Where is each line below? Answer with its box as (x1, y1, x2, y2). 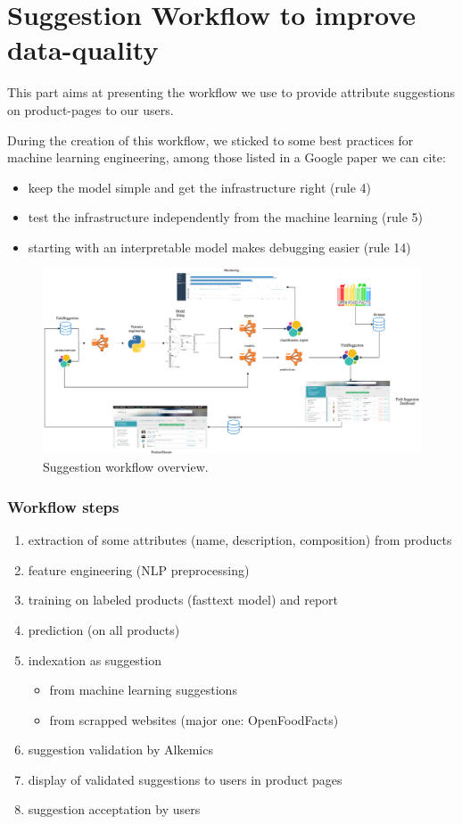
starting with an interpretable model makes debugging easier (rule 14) (28, 237, 411, 256)
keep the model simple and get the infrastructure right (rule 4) (28, 177, 371, 196)
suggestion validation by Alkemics (28, 740, 213, 759)
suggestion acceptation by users (28, 800, 201, 819)
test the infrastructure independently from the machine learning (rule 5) (28, 208, 423, 227)
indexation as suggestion (28, 650, 161, 669)
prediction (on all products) (28, 620, 180, 639)
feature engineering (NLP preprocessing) (28, 560, 250, 579)
